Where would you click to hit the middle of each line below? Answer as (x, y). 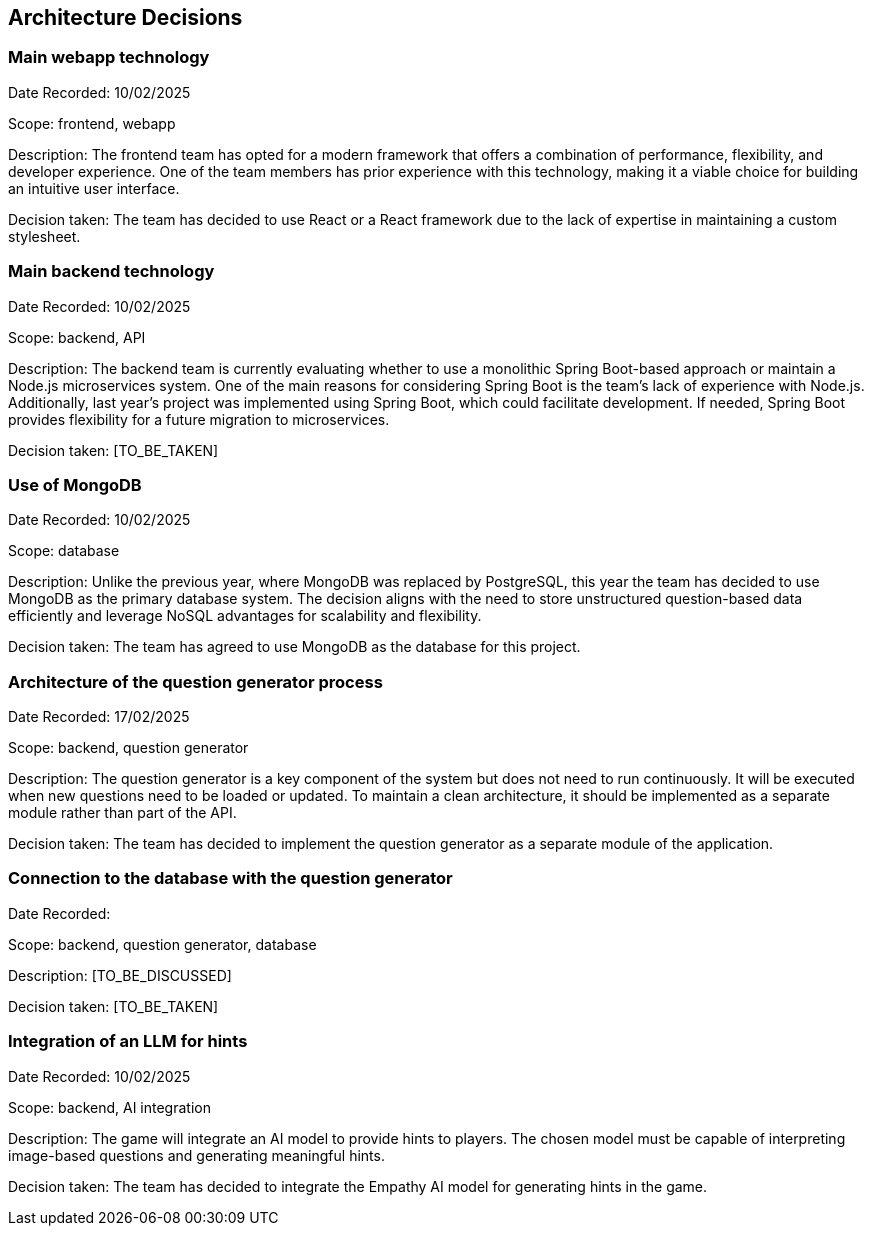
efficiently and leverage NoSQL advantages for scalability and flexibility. (245, 616)
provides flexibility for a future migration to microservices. (199, 419)
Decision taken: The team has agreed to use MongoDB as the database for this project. (294, 647)
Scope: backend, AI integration (109, 1107)
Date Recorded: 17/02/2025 (99, 717)
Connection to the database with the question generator (230, 878)
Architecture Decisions (125, 17)
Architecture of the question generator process (195, 681)
